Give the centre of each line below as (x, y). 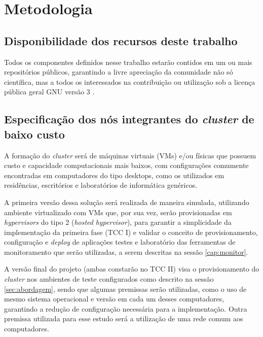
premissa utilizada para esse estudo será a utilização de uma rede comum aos (124, 318)
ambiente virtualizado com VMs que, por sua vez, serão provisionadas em (118, 212)
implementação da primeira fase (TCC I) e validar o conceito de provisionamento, (131, 232)
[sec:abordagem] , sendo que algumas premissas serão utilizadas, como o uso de (125, 289)
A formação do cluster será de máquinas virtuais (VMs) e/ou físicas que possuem (130, 155)
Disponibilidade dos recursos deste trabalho (121, 40)
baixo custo (34, 134)
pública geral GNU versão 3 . (49, 92)
